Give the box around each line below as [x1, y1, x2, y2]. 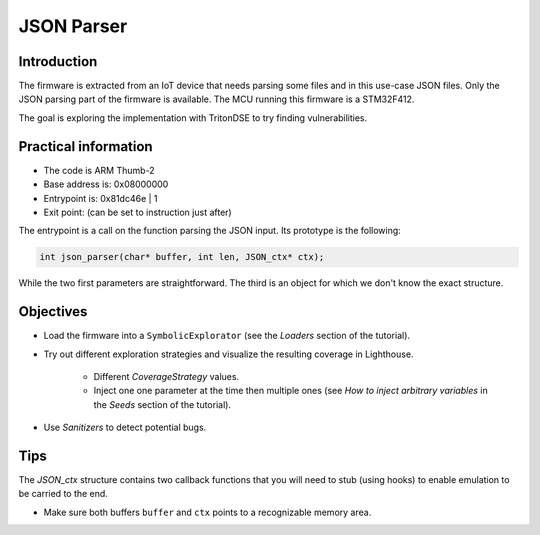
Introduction [18, 53, 98, 70]
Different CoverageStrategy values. [93, 370, 240, 382]
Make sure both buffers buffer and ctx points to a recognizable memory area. [43, 506, 372, 518]
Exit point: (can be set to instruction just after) [43, 206, 232, 218]
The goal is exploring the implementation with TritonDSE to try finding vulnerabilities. [18, 111, 368, 124]
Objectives [18, 303, 88, 320]
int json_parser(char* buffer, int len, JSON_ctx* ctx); [39, 251, 325, 263]
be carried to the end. [18, 488, 109, 500]
